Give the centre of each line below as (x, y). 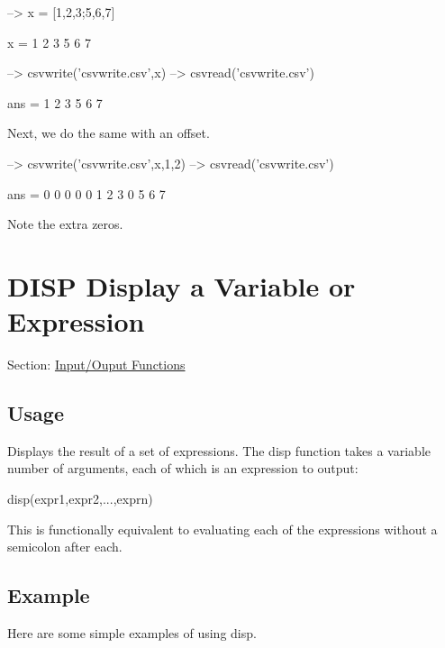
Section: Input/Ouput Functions (96, 365)
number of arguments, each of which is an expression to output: (183, 468)
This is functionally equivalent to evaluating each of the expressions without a (222, 529)
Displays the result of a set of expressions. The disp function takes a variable (219, 450)
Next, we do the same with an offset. (109, 133)
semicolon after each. (65, 547)
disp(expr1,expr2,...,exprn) (80, 499)
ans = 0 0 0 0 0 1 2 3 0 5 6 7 (86, 193)
